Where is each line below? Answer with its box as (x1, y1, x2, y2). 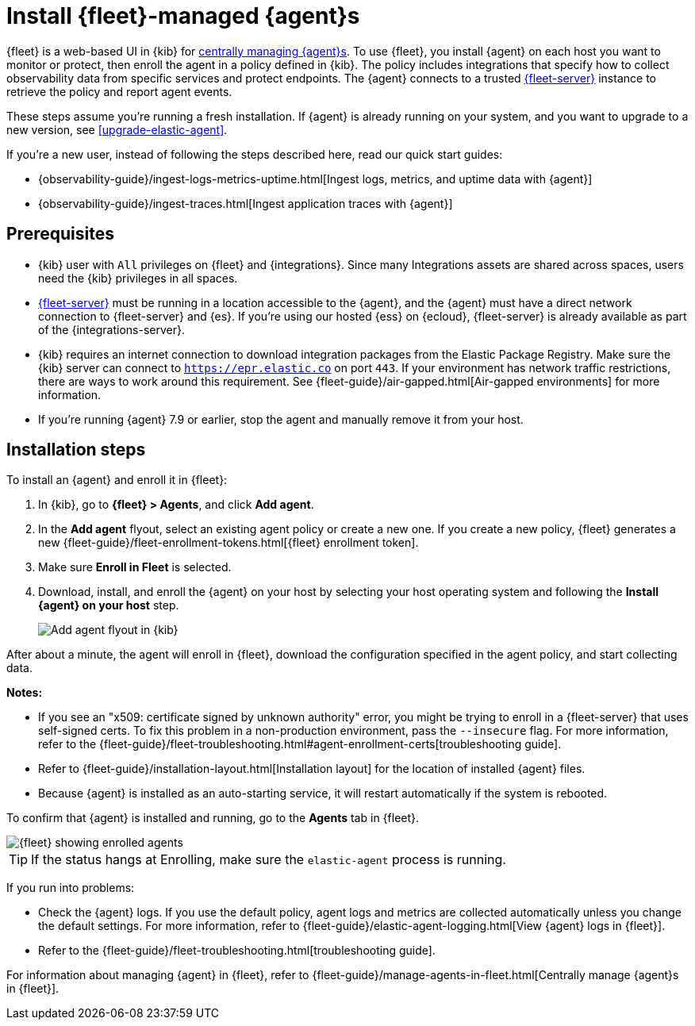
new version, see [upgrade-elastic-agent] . (6, 122, 228, 136)
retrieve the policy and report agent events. (6, 84, 232, 98)
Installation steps (6, 440, 146, 460)
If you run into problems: (6, 881, 135, 895)
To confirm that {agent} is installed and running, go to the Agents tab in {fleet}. (6, 811, 420, 825)
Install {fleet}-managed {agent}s (6, 2, 360, 29)
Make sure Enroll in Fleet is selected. (38, 560, 232, 574)
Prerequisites (6, 224, 114, 244)
